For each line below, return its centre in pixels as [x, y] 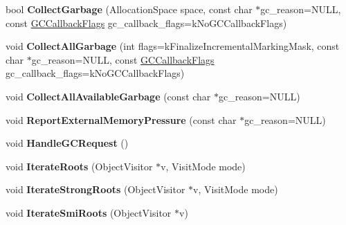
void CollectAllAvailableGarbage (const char [108, 96]
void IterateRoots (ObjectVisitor [79, 166]
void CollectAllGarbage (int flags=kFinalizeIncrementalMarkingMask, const [173, 46]
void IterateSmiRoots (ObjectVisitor [89, 212]
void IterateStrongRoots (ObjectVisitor [95, 189]
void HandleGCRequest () [67, 143]
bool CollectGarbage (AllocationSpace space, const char [129, 9]
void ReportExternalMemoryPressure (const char [121, 119]
